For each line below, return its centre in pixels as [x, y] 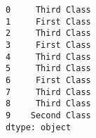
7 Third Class [48, 92]
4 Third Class [48, 57]
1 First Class [48, 21]
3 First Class [48, 45]
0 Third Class [48, 10]
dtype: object [39, 127]
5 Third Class [48, 69]
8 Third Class [48, 104]
